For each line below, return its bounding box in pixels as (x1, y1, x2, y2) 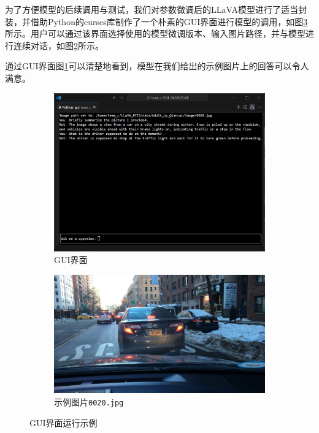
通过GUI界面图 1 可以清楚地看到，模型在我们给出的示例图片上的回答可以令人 (5, 59, 309, 72)
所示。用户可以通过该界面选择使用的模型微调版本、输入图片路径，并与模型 (5, 27, 306, 40)
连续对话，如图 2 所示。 (13, 39, 104, 52)
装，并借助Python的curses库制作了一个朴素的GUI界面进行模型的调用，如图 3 (5, 15, 308, 28)
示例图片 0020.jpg (54, 395, 124, 408)
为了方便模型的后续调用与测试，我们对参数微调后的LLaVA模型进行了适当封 (5, 3, 307, 15)
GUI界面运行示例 (29, 416, 98, 429)
